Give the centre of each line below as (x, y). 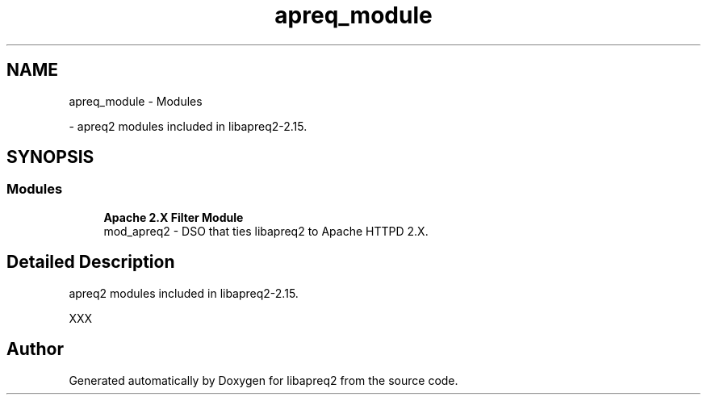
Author (35, 349)
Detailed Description (91, 262)
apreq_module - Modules (136, 101)
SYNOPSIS (50, 157)
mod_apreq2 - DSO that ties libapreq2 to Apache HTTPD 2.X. (266, 231)
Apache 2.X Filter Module (174, 217)
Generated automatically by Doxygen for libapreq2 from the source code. (264, 380)
